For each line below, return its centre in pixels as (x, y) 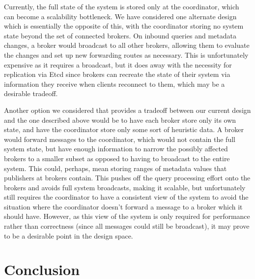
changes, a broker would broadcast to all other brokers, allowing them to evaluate (127, 45)
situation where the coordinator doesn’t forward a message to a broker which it (123, 206)
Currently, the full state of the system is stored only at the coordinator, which (122, 6)
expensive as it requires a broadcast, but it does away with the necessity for (118, 64)
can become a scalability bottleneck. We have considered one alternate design (120, 16)
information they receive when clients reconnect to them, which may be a (114, 84)
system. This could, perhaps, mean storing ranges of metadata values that (115, 168)
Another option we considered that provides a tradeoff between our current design (127, 110)
